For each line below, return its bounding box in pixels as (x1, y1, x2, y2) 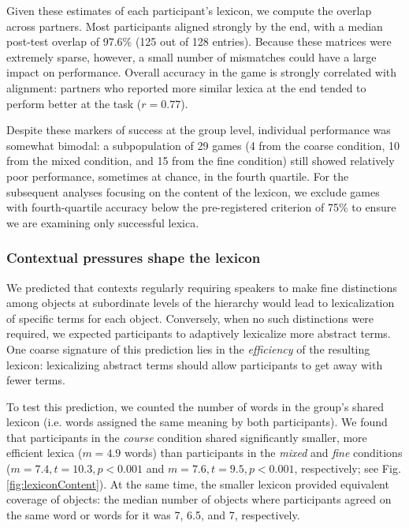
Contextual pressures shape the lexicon (6, 248, 261, 268)
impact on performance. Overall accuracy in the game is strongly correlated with (6, 64, 397, 81)
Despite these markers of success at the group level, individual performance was (6, 122, 391, 138)
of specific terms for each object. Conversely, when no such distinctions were (6, 309, 374, 326)
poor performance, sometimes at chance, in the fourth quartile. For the (6, 167, 349, 184)
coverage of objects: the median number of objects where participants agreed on (6, 491, 392, 507)
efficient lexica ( (6, 444, 83, 461)
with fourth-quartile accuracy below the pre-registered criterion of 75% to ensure (6, 199, 396, 215)
